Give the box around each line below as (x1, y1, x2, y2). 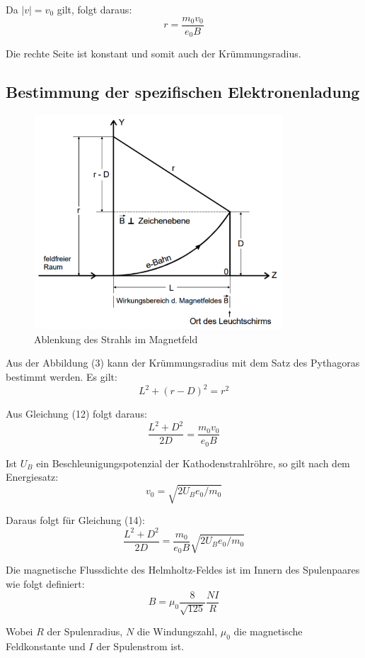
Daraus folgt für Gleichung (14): (6, 513, 145, 528)
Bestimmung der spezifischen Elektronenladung (6, 81, 360, 103)
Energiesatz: (6, 469, 59, 484)
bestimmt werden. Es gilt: (6, 369, 117, 384)
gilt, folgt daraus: (57, 2, 132, 16)
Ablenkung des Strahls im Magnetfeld (34, 331, 198, 346)
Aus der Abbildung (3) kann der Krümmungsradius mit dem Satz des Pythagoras (6, 355, 360, 370)
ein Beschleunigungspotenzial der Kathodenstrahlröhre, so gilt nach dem (36, 455, 350, 470)
